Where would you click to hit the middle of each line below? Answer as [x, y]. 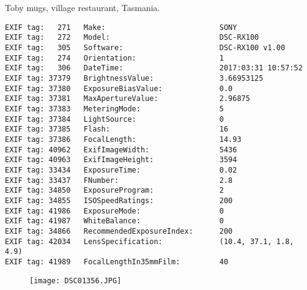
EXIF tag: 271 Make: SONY [121, 27]
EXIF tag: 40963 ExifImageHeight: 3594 [121, 160]
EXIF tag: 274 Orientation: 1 [114, 58]
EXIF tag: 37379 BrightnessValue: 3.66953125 [134, 79]
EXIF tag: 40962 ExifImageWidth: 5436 [121, 150]
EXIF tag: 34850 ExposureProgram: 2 [114, 191]
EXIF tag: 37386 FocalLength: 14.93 [123, 139]
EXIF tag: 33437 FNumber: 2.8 [119, 180]
